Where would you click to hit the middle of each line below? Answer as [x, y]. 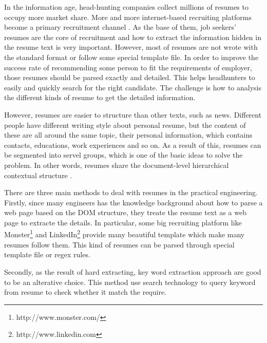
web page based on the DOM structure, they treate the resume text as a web [125, 212]
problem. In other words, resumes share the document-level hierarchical [117, 165]
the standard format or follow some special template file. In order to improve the [131, 57]
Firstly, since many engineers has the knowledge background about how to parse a [133, 202]
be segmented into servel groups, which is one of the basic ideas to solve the [123, 155]
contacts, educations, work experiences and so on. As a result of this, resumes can [133, 145]
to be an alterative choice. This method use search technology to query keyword [130, 282]
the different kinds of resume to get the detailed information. [100, 97]
